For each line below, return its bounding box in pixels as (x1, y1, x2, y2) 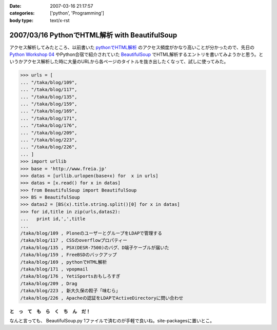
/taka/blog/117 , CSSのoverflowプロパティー (20, 238, 128, 243)
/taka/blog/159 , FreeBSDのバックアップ (20, 252, 117, 258)
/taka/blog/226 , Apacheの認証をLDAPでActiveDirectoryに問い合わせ (20, 295, 184, 301)
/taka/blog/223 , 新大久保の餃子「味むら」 (20, 288, 121, 294)
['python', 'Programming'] (50, 10, 105, 16)
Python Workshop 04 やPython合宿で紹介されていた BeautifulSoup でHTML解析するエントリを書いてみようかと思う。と (9, 51, 264, 57)
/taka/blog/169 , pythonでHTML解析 (20, 259, 107, 265)
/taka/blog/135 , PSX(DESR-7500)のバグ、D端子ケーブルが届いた (20, 244, 169, 250)
